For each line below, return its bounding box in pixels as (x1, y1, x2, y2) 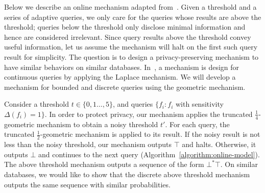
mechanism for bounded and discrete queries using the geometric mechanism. (4, 81, 246, 92)
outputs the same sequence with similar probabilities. (4, 179, 171, 189)
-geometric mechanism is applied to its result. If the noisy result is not (40, 129, 260, 139)
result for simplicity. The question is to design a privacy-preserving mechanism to (4, 51, 259, 62)
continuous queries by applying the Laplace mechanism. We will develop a (4, 71, 236, 82)
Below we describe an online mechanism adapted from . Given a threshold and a (4, 2, 257, 12)
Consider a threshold (4, 99, 69, 109)
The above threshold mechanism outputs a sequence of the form (4, 159, 204, 170)
